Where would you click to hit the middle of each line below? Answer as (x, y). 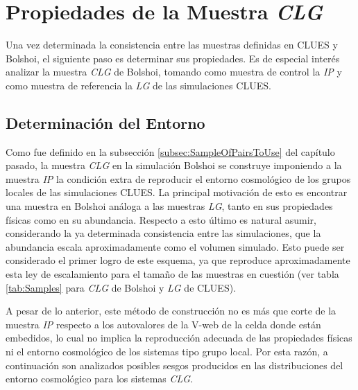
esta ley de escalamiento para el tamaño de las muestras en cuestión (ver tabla (172, 274)
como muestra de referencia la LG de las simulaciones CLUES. (138, 85)
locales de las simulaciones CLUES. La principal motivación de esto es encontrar (177, 192)
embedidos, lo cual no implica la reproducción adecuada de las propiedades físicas (179, 338)
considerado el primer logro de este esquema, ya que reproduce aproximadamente (178, 260)
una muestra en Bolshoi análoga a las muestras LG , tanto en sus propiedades (169, 206)
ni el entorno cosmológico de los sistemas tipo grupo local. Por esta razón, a (167, 352)
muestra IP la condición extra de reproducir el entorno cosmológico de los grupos (178, 178)
